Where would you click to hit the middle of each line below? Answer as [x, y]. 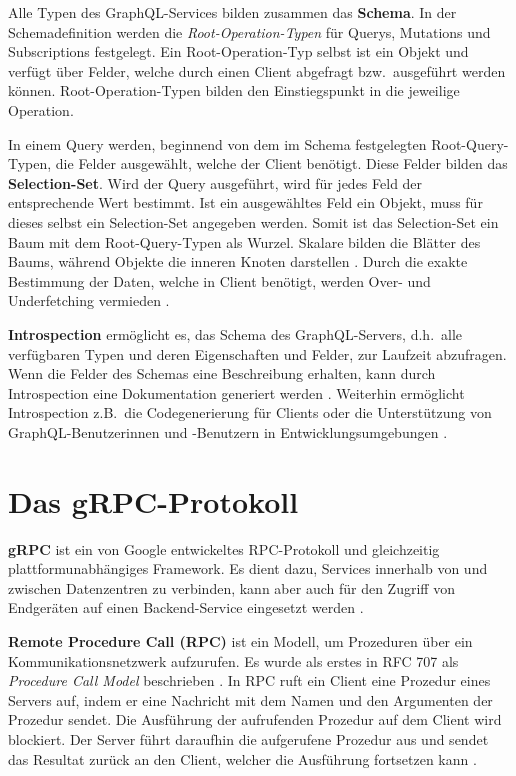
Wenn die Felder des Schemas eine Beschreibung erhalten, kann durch [222, 373]
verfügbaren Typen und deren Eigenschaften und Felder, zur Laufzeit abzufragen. [257, 353]
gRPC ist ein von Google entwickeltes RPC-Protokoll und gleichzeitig [224, 548]
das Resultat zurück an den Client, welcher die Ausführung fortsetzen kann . [242, 758]
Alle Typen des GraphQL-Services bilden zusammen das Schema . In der [232, 12]
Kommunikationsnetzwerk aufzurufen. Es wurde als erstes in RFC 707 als [233, 660]
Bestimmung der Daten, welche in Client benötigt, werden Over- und [219, 280]
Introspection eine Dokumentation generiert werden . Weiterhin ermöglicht [236, 392]
